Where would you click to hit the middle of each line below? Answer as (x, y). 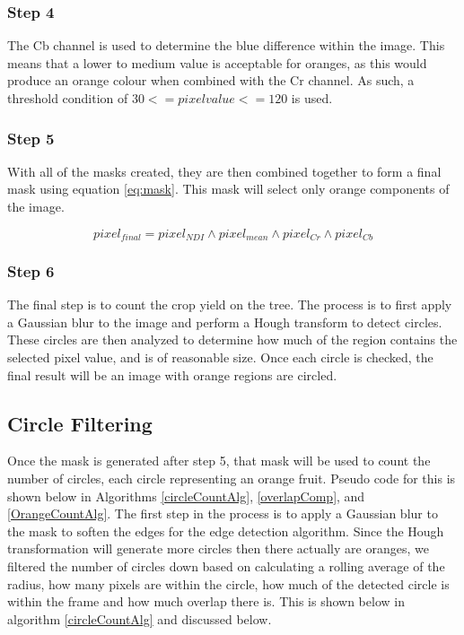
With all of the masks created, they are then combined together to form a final (224, 171)
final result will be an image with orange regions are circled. (172, 374)
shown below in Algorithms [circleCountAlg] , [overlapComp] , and (186, 496)
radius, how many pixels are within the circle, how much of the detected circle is (228, 583)
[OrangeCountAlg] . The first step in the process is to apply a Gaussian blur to (223, 513)
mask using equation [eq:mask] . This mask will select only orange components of (228, 189)
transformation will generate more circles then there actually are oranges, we (218, 548)
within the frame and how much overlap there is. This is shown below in (206, 601)
